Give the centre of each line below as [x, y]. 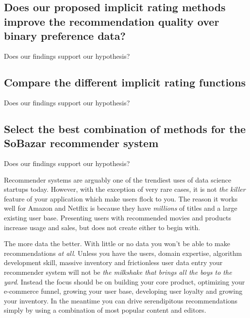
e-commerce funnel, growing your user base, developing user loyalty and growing [123, 291]
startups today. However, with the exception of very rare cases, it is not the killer [125, 189]
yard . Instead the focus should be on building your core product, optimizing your [125, 281]
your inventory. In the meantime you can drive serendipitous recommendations [121, 300]
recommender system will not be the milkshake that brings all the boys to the [118, 272]
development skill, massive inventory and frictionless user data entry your [113, 262]
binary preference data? [65, 36]
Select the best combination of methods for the [125, 128]
